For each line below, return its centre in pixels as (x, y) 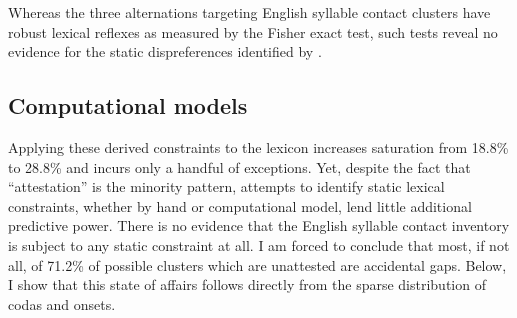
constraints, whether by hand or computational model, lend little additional (240, 205)
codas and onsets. (62, 303)
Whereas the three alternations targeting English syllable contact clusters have (249, 12)
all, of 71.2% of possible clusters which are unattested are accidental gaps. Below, (257, 264)
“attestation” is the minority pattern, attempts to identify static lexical (226, 186)
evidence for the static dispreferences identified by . (165, 51)
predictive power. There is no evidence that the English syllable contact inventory (259, 225)
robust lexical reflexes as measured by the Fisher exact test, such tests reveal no (253, 31)
